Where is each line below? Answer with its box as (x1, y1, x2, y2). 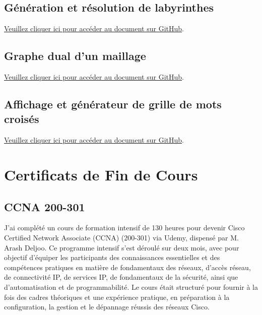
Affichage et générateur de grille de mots (4, 96, 222, 111)
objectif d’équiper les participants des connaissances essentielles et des (4, 252, 220, 263)
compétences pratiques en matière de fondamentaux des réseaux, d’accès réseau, (4, 262, 251, 272)
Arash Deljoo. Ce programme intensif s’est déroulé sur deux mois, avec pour (4, 242, 239, 253)
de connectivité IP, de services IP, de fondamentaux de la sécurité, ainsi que (4, 272, 238, 282)
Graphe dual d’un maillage (4, 48, 146, 64)
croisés (4, 111, 39, 127)
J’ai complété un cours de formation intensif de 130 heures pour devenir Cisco (4, 222, 245, 233)
